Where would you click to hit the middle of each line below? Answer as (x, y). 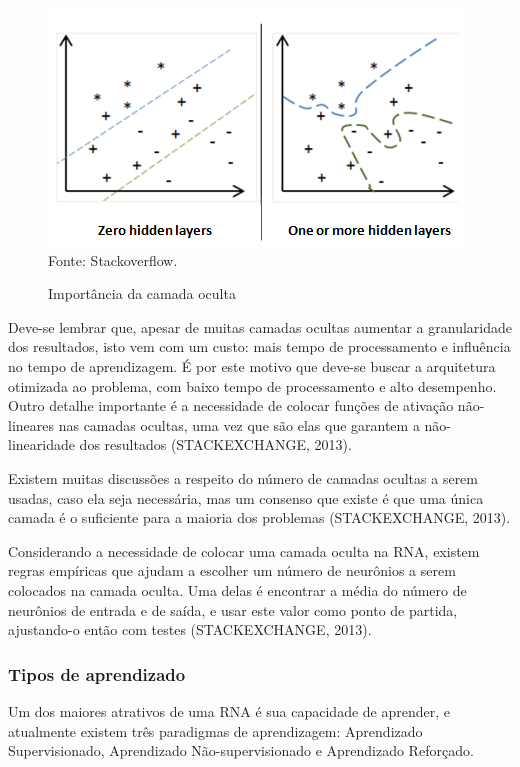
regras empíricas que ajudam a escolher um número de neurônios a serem (232, 570)
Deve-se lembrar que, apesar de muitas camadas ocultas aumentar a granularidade (260, 326)
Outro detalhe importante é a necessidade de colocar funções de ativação (231, 405)
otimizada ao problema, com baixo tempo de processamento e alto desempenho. (252, 385)
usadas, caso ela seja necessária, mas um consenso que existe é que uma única (246, 497)
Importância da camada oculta (142, 293)
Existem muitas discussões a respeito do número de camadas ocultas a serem (243, 477)
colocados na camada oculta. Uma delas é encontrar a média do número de (237, 589)
